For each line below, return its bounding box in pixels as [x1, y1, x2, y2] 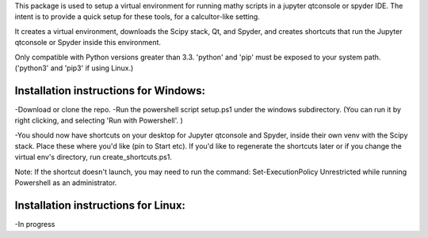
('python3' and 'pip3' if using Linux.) [14, 63, 134, 73]
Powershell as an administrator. [14, 178, 117, 187]
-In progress [14, 220, 55, 229]
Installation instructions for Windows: [14, 84, 206, 97]
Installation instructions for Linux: [14, 198, 186, 213]
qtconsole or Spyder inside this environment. [14, 38, 162, 47]
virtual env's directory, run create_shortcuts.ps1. [14, 153, 172, 162]
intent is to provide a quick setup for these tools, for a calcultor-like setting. [14, 12, 261, 21]
